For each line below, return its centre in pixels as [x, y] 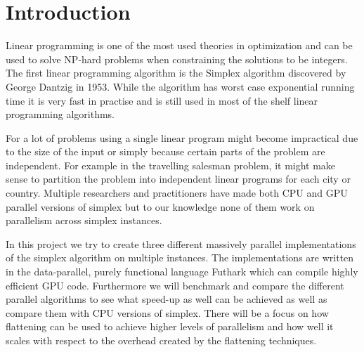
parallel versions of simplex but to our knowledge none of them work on [160, 206]
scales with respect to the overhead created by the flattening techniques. [161, 340]
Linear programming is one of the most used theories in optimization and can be [179, 45]
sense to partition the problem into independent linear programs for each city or [178, 179]
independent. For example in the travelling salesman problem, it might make [171, 165]
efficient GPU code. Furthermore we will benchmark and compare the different [175, 285]
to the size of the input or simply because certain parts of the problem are [165, 151]
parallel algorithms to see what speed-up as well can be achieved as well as [167, 299]
